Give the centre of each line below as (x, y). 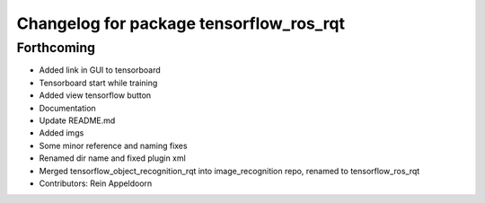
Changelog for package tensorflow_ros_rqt (181, 23)
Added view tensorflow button (95, 95)
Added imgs (62, 133)
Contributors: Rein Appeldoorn (96, 183)
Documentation (67, 108)
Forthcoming (56, 48)
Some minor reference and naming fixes (113, 146)
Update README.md (77, 120)
